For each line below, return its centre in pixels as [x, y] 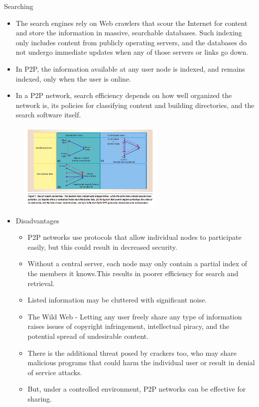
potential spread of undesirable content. [88, 336]
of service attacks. [55, 372]
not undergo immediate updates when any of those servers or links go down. [132, 52]
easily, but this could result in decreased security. [102, 247]
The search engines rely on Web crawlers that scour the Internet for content [131, 23]
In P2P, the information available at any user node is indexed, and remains [130, 68]
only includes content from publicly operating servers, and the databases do [131, 42]
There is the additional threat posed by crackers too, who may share [132, 353]
